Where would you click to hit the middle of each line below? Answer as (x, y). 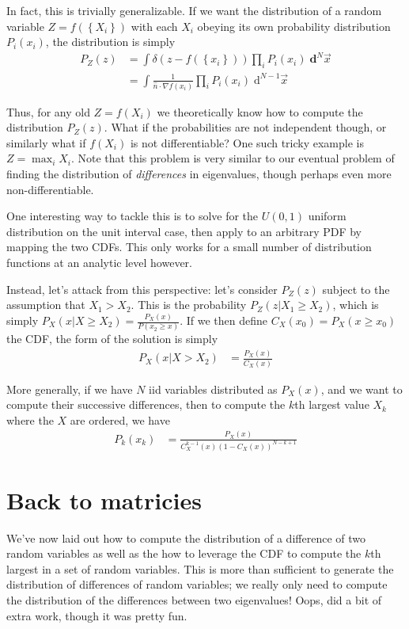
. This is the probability (189, 305)
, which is (356, 305)
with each (154, 26)
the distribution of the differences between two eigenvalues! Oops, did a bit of (194, 600)
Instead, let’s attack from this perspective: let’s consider (142, 289)
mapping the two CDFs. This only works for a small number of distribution (189, 247)
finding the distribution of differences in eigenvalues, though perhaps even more (199, 173)
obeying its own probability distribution (294, 26)
